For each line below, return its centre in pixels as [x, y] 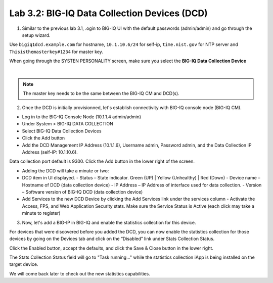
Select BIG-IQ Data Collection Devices [62, 131]
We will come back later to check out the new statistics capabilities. [80, 273]
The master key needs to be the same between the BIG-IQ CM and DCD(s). [101, 93]
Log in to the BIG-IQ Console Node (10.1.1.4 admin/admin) [82, 117]
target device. [24, 264]
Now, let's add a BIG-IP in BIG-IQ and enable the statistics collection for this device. [109, 222]
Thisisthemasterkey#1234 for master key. [56, 52]
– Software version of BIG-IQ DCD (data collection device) [82, 192]
